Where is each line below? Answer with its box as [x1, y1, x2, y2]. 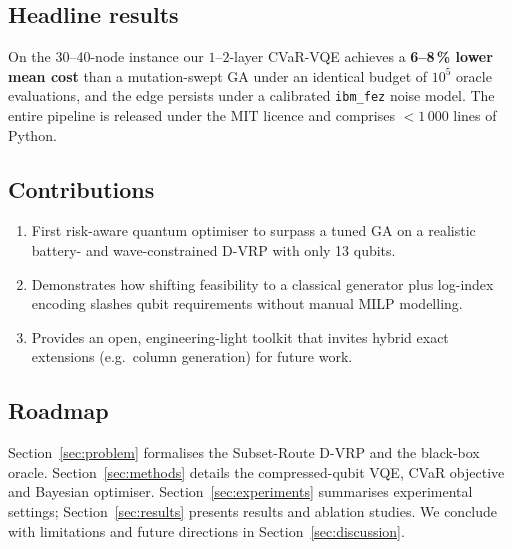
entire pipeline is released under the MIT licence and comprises [8, 105, 395, 126]
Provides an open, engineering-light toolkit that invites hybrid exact [31, 326, 449, 347]
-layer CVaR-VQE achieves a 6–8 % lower [229, 46, 493, 67]
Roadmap [8, 395, 109, 426]
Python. [8, 124, 57, 145]
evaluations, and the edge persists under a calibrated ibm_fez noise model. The [8, 85, 495, 106]
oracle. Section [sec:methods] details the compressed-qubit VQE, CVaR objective [8, 461, 505, 482]
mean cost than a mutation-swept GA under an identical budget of [8, 65, 428, 86]
